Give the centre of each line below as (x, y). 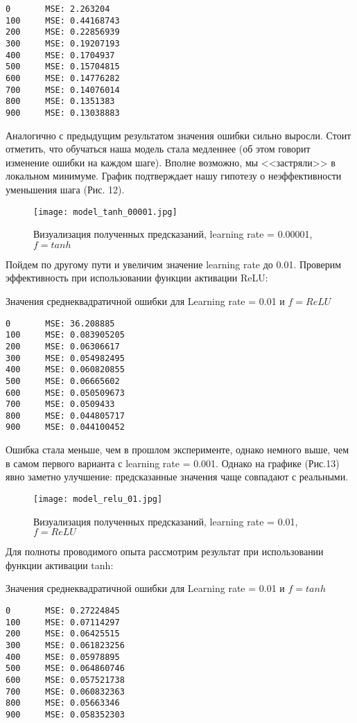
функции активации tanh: (60, 565)
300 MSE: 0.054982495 (65, 358)
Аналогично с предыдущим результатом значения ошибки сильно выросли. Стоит (178, 135)
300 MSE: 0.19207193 (63, 43)
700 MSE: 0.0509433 (60, 404)
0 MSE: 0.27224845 (63, 610)
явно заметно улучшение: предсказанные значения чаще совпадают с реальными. (177, 477)
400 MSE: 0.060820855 (65, 370)
